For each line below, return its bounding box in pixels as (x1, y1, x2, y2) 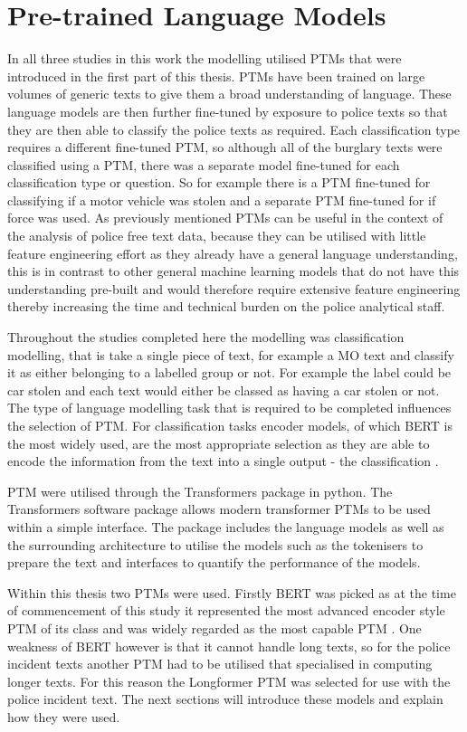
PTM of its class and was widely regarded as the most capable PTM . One (7, 618, 422, 637)
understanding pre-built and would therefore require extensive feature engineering (7, 279, 461, 298)
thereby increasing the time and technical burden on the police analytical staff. (7, 297, 445, 316)
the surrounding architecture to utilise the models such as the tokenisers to (7, 535, 424, 554)
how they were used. (7, 707, 120, 726)
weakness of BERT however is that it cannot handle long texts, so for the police (7, 636, 451, 655)
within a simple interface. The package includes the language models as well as (7, 517, 444, 536)
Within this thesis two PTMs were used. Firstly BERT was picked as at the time (7, 583, 456, 602)
